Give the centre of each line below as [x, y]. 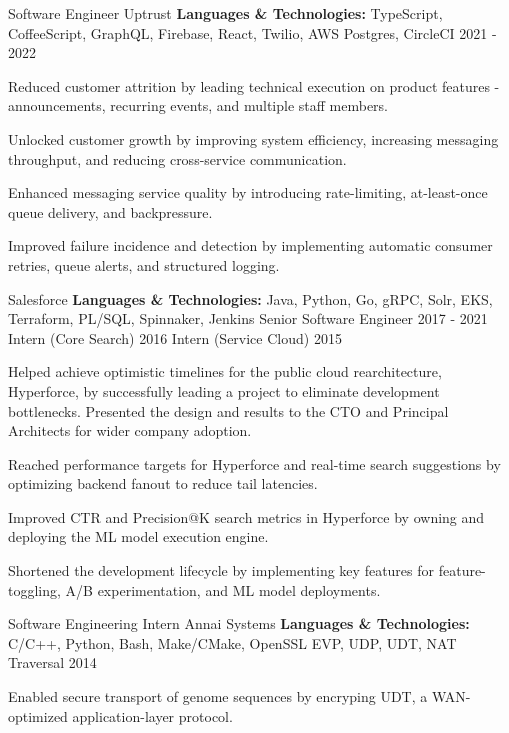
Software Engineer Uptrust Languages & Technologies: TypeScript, [225, 13]
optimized [38, 715]
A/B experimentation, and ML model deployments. [223, 589]
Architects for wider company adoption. [130, 430]
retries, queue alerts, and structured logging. [144, 264]
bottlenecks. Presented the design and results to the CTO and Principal [228, 410]
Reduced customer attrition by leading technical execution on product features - [254, 85]
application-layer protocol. [152, 715]
